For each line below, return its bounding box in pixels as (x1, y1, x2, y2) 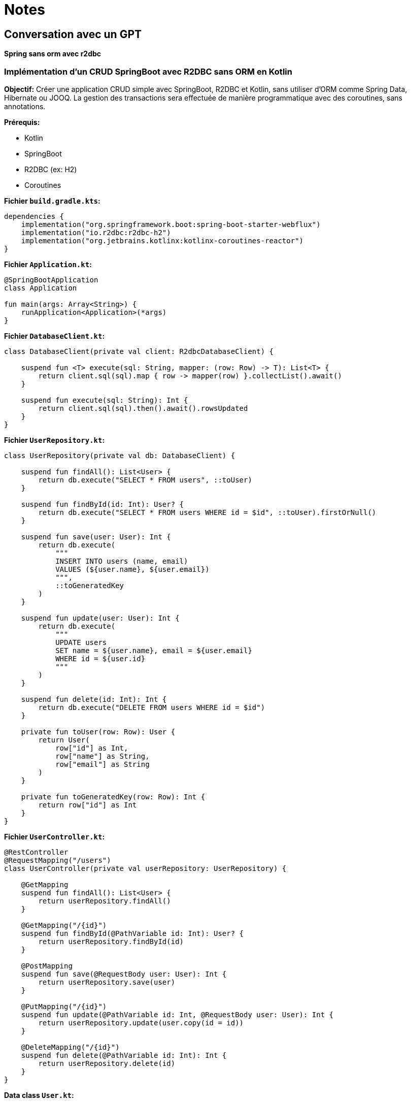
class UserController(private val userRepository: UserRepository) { (4, 864, 287, 872)
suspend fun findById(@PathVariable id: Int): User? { (21, 929, 244, 937)
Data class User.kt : (4, 1090, 74, 1099)
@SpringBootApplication (4, 275, 98, 284)
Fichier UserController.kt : (4, 832, 105, 841)
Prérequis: (4, 117, 40, 126)
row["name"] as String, (55, 752, 150, 760)
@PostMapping (21, 961, 73, 970)
